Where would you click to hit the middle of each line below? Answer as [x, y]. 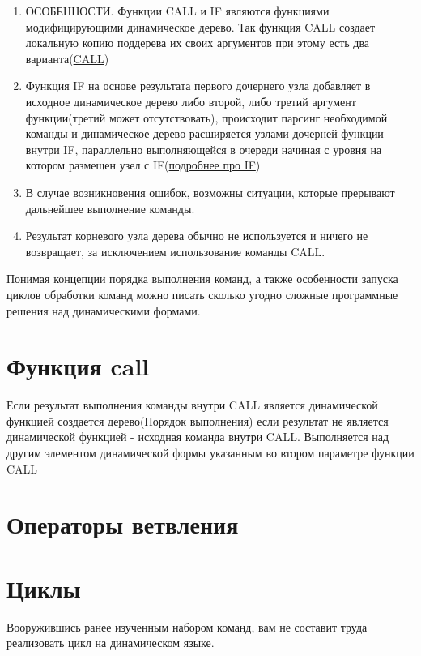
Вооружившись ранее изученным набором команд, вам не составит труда [187, 626]
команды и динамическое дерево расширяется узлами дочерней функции [204, 133]
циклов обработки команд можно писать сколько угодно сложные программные [202, 294]
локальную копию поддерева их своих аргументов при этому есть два [198, 43]
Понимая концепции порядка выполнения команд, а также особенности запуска [202, 279]
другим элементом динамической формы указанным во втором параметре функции [210, 452]
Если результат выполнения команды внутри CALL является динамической [192, 405]
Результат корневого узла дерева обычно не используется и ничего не [197, 236]
